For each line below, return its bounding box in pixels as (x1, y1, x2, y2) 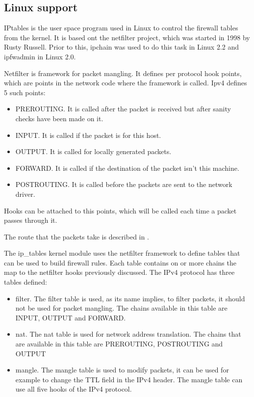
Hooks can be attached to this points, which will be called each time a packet (4, 205, 237, 215)
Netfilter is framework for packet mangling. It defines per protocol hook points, (4, 68, 242, 78)
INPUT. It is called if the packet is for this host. (15, 130, 161, 140)
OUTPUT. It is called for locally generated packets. (15, 146, 172, 157)
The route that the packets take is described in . (4, 231, 149, 241)
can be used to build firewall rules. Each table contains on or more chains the (4, 257, 236, 267)
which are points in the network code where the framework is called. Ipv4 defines (4, 78, 247, 88)
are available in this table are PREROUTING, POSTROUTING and (15, 339, 223, 349)
